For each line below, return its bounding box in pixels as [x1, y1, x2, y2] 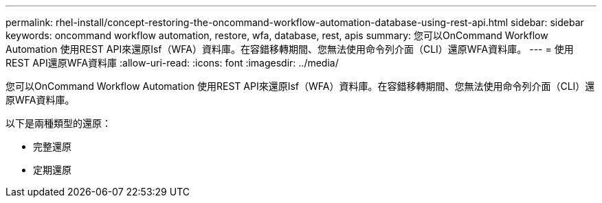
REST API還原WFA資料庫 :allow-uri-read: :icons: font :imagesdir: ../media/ [5, 57, 339, 69]
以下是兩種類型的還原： [5, 117, 111, 129]
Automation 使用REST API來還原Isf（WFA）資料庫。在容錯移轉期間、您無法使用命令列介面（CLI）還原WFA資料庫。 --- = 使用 [5, 43, 574, 55]
